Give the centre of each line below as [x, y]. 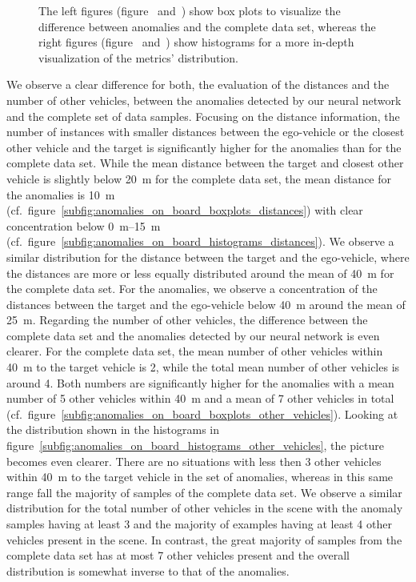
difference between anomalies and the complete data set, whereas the [207, 26]
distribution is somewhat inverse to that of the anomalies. [148, 570]
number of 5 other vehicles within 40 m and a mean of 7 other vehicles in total [200, 398]
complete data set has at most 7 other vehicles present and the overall [178, 555]
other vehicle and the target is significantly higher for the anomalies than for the [204, 147]
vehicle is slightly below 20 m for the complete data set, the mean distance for [199, 178]
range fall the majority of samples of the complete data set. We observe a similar [204, 492]
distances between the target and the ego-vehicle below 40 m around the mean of [206, 304]
